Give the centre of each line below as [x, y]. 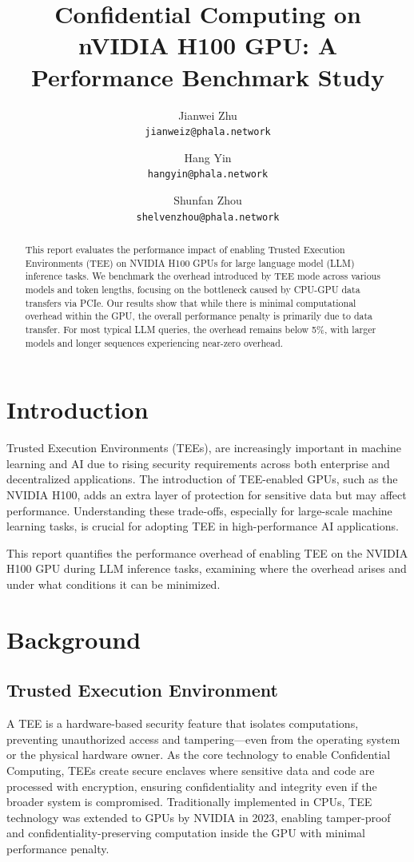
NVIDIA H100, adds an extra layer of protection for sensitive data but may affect [207, 495]
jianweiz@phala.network [208, 132]
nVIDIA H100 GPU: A [208, 45]
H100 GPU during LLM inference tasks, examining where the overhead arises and [207, 568]
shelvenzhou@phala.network [208, 217]
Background [74, 639]
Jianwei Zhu [208, 115]
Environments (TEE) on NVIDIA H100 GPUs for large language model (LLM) [190, 262]
